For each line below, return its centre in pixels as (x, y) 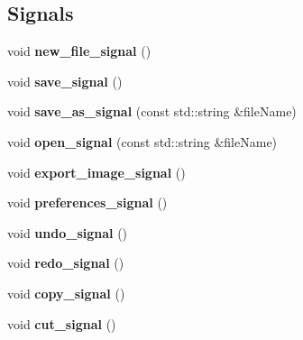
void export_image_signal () (96, 172)
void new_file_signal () (79, 51)
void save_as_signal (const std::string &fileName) (152, 111)
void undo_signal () (68, 232)
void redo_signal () (66, 263)
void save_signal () (65, 81)
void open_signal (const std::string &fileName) (142, 141)
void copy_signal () (66, 293)
